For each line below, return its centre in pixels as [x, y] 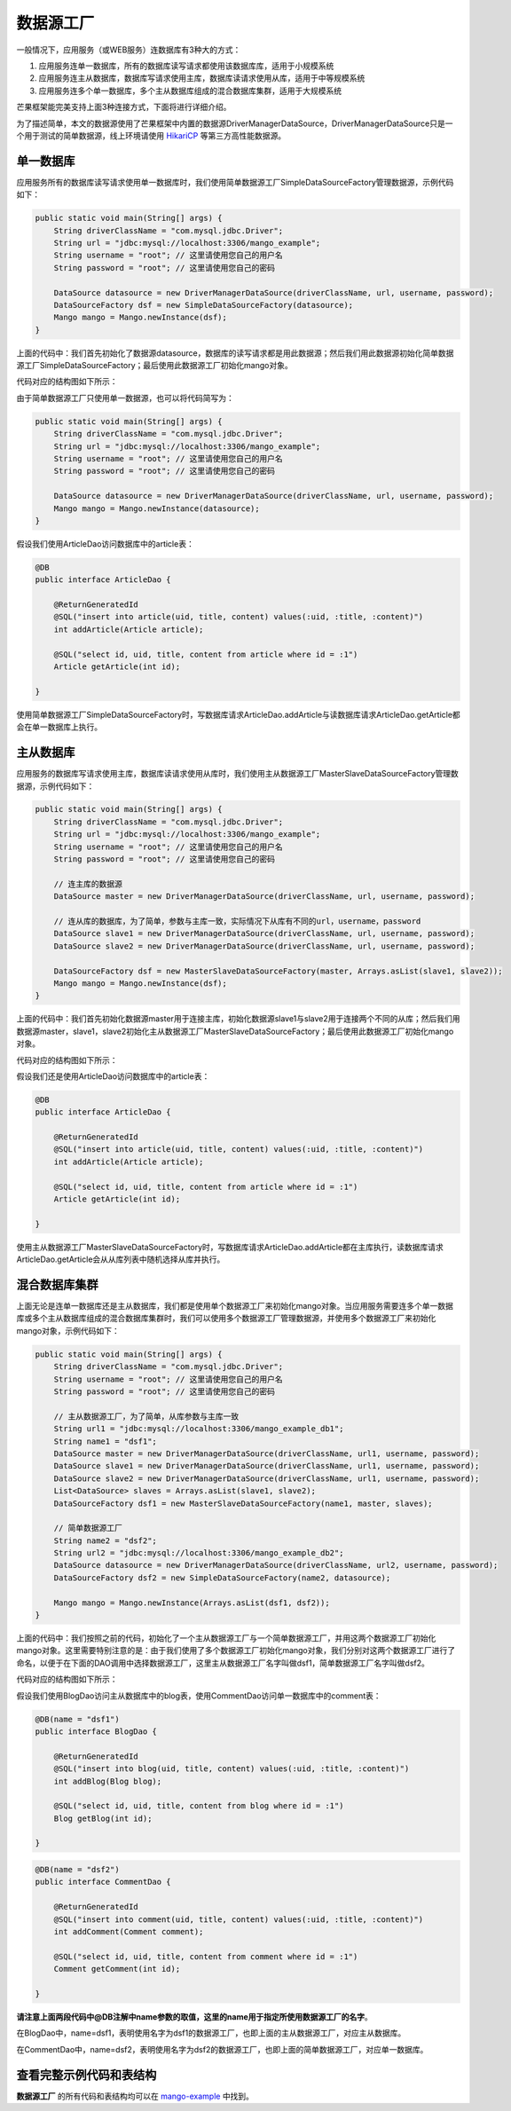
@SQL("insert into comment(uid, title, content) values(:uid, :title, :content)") [239, 1919]
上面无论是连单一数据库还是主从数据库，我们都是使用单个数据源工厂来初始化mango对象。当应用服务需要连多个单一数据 [235, 1306]
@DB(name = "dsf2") [77, 1870]
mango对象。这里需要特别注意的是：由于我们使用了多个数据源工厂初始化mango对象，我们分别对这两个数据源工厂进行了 [236, 1650]
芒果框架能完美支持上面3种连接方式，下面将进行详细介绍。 [124, 107]
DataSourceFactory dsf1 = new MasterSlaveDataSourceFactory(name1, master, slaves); [244, 1503]
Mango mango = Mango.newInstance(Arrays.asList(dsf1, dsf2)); [192, 1603]
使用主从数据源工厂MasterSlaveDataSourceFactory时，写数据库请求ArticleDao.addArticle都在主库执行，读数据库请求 [230, 1247]
